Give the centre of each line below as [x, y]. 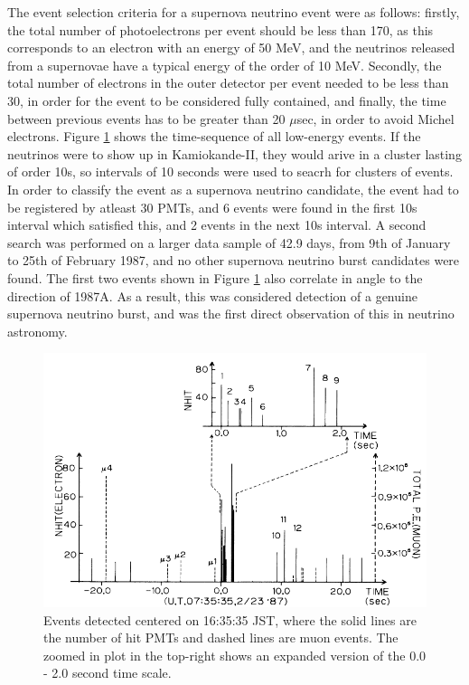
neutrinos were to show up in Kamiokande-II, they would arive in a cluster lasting [234, 153]
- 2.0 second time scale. [108, 673]
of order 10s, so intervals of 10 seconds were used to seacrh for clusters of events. [230, 171]
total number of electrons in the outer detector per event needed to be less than [228, 83]
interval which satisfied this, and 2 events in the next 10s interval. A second [217, 225]
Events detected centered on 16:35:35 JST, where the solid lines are [230, 619]
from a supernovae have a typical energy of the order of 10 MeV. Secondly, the [225, 65]
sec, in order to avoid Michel [375, 118]
